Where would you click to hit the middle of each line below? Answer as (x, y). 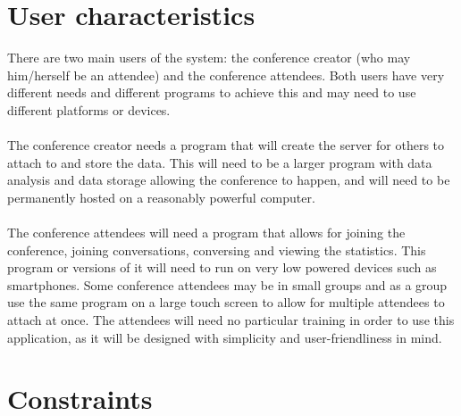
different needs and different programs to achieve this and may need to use (212, 92)
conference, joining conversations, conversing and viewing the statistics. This (217, 250)
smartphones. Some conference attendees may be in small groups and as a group (227, 284)
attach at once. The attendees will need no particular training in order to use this (231, 320)
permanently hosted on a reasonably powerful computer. (161, 197)
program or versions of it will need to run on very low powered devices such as (222, 267)
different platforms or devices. (89, 109)
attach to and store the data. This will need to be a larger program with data (220, 162)
